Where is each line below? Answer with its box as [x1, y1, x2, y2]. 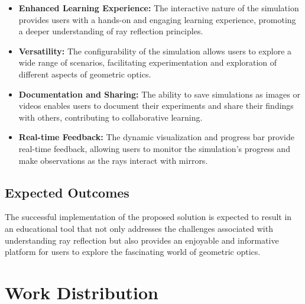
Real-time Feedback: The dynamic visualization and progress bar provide [18, 131, 294, 143]
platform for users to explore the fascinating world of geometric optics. [5, 245, 261, 258]
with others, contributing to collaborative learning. [18, 111, 203, 123]
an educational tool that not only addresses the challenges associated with [5, 222, 273, 234]
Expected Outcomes [5, 183, 129, 201]
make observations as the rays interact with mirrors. [18, 154, 208, 166]
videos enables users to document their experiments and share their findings [18, 99, 294, 112]
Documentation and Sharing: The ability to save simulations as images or [18, 88, 300, 100]
